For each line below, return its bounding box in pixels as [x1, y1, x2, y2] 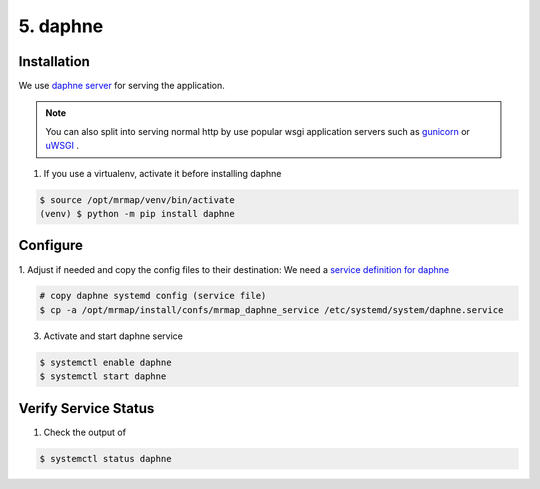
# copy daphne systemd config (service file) [39, 290, 267, 302]
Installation [18, 53, 90, 70]
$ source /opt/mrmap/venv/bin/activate [39, 194, 235, 205]
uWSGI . [45, 140, 80, 152]
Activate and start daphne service [43, 330, 184, 342]
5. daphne [18, 15, 104, 37]
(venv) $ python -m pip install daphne [39, 208, 235, 219]
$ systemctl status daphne [39, 453, 172, 464]
